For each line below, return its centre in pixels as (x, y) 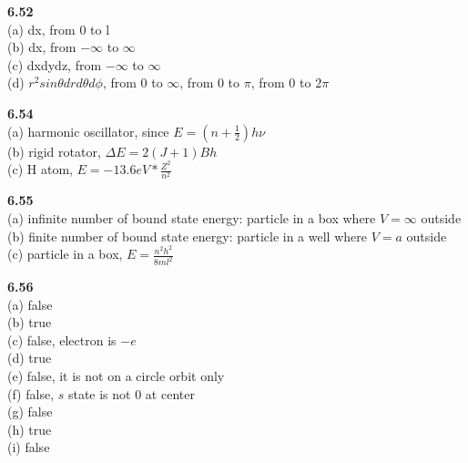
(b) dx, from (42, 47)
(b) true (30, 322)
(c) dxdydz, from (55, 64)
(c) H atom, (40, 169)
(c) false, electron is (62, 340)
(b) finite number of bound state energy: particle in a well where (187, 236)
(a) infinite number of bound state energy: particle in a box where (192, 217)
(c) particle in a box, (65, 254)
